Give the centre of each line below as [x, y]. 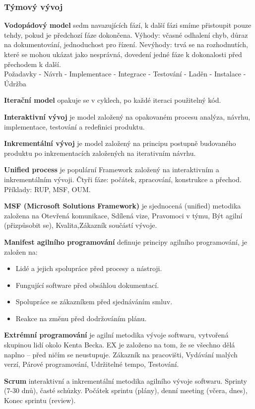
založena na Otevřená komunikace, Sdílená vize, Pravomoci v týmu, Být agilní [123, 215]
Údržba [15, 83]
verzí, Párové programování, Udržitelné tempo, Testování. [92, 364]
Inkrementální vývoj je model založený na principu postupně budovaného [120, 143]
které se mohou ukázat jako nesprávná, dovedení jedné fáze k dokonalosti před [123, 54]
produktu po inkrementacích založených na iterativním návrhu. [100, 153]
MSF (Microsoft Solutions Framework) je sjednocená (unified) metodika [123, 206]
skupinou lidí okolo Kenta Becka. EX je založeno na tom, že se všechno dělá [120, 345]
